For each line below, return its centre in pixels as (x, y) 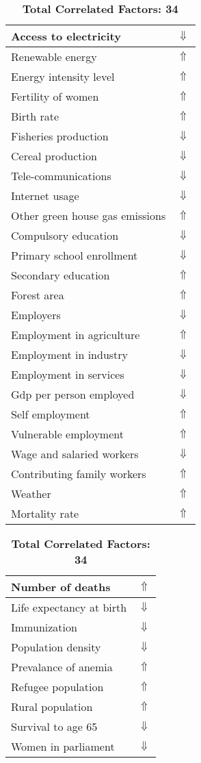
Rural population (52, 706)
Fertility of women (55, 96)
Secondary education (61, 275)
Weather (31, 493)
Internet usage (45, 196)
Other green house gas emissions (89, 215)
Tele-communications (61, 176)
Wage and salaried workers (75, 454)
